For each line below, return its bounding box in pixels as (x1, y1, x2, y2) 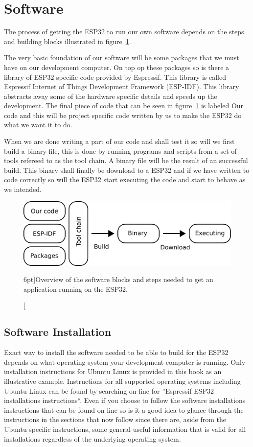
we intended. (4, 184, 42, 194)
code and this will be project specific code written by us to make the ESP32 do (4, 110, 242, 120)
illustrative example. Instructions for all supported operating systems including (4, 376, 241, 386)
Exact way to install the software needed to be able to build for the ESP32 (4, 347, 229, 357)
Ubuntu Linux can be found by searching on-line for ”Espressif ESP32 (4, 385, 214, 396)
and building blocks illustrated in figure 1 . (4, 36, 131, 46)
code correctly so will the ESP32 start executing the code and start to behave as (4, 174, 246, 185)
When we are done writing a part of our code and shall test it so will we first (4, 136, 235, 146)
